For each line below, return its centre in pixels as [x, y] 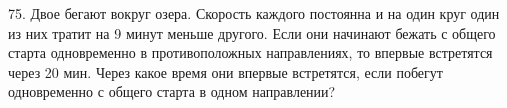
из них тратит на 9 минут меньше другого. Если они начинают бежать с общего [252, 32]
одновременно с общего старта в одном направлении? [172, 91]
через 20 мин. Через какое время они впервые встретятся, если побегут [225, 71]
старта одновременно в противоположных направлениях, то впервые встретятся [250, 52]
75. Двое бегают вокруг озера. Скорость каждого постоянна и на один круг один [254, 13]
